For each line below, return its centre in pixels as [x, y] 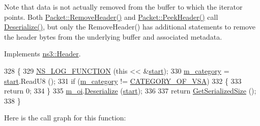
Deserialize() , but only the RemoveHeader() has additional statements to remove [130, 27]
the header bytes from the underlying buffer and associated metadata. [113, 36]
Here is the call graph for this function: [65, 118]
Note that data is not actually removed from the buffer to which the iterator [123, 7]
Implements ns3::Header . [42, 54]
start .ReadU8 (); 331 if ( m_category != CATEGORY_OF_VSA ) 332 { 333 [123, 81]
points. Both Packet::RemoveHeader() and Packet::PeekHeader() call [111, 17]
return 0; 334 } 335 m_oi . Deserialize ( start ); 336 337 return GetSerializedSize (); [130, 91]
